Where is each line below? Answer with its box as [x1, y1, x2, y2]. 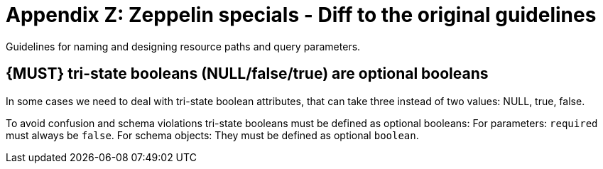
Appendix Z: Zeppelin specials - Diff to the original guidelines [6, 3, 597, 27]
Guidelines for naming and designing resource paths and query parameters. [6, 40, 361, 53]
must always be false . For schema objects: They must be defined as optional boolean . [6, 129, 419, 141]
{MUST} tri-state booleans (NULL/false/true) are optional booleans [6, 65, 489, 83]
